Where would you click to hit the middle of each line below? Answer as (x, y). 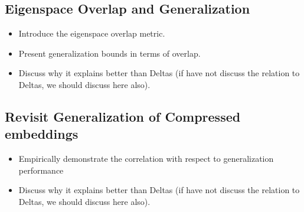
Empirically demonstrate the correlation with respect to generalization (146, 159)
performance (41, 170)
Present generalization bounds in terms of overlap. (109, 53)
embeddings (42, 134)
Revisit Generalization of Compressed (123, 116)
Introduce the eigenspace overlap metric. (92, 33)
